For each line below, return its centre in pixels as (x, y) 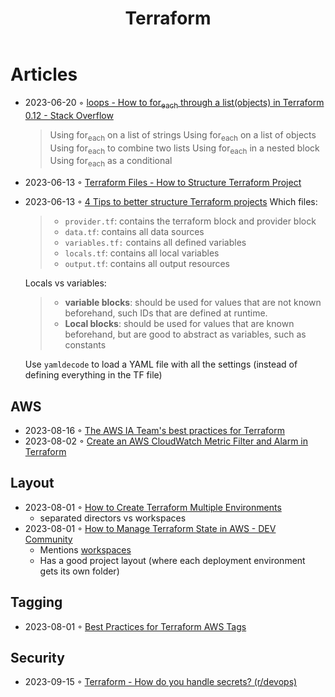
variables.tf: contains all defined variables (155, 243)
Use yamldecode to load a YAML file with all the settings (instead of (161, 364)
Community (48, 539)
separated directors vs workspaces (113, 518)
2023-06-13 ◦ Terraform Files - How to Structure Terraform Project (163, 183)
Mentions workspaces (85, 549)
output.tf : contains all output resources (147, 264)
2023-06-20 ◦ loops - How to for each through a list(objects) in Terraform (174, 103)
